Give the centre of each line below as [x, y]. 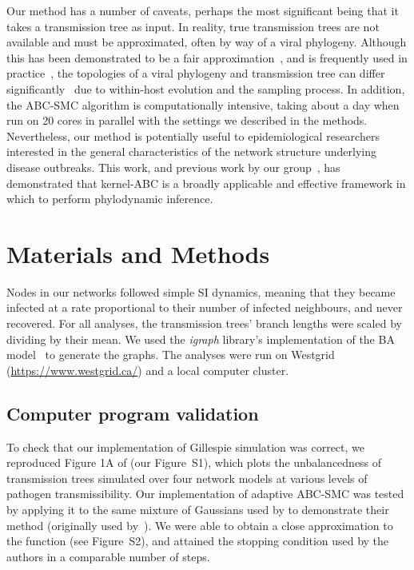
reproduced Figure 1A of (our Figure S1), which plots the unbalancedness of [194, 462]
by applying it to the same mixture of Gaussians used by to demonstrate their [198, 509]
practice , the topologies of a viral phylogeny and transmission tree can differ [196, 73]
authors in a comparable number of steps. [108, 556]
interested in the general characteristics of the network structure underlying [192, 151]
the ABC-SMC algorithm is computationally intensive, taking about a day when [203, 104]
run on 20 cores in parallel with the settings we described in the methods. [187, 120]
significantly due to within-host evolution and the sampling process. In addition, [206, 88]
